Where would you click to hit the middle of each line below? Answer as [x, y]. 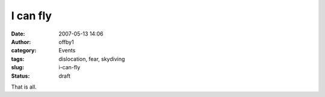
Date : [18, 34]
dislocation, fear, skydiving [92, 59]
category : [24, 51]
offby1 [67, 42]
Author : [21, 42]
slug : [17, 67]
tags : [18, 59]
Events [67, 51]
